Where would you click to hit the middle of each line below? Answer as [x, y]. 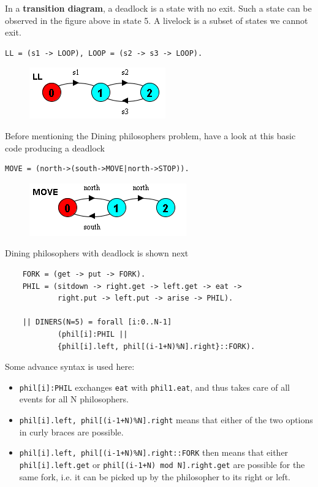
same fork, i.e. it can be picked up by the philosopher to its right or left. [155, 476]
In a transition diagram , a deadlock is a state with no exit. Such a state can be [158, 8]
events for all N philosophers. [74, 399]
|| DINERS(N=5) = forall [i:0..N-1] [97, 322]
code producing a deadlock [55, 148]
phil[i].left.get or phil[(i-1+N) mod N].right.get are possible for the [162, 464]
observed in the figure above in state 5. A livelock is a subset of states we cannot [157, 20]
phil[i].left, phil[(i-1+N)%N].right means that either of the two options [166, 419]
